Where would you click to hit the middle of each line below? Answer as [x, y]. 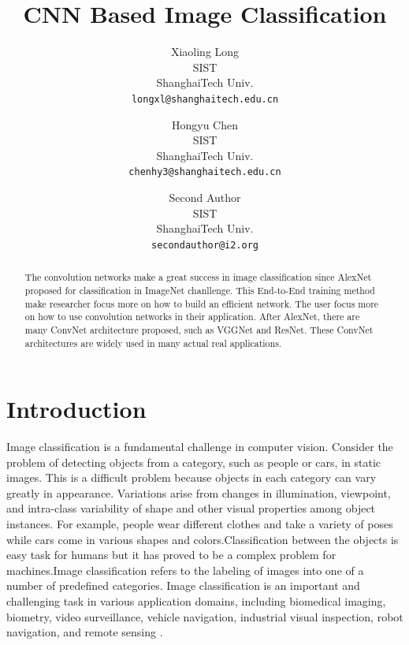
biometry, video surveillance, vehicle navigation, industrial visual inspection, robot [205, 616]
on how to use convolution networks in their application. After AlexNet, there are [192, 317]
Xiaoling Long [205, 52]
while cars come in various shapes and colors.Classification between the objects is [203, 539]
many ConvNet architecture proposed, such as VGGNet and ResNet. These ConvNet [199, 329]
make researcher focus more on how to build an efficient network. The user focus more [202, 303]
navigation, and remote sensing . [85, 632]
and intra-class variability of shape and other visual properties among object [191, 508]
